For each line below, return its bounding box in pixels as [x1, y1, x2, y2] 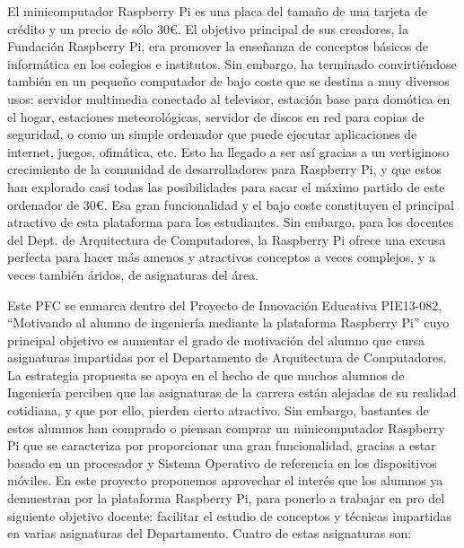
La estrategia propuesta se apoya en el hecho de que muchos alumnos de [7, 365, 405, 384]
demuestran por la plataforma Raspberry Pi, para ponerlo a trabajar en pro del [7, 489, 445, 508]
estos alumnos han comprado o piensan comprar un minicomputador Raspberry [7, 418, 445, 437]
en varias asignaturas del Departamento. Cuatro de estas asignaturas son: [7, 524, 412, 543]
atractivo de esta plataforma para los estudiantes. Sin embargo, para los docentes [7, 213, 454, 231]
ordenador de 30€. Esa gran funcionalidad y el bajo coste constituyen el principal [7, 195, 454, 213]
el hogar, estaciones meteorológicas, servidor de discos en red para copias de [7, 107, 425, 126]
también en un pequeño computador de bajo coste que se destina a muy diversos [7, 72, 450, 91]
